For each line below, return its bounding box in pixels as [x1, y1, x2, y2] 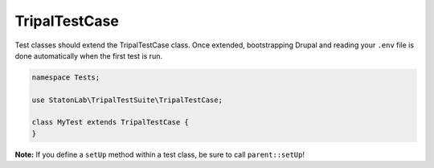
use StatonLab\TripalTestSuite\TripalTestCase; [31, 95, 223, 104]
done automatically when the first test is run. [14, 51, 162, 60]
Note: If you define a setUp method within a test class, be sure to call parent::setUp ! [14, 150, 305, 159]
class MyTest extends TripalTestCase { [31, 117, 189, 127]
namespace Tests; [31, 72, 100, 82]
